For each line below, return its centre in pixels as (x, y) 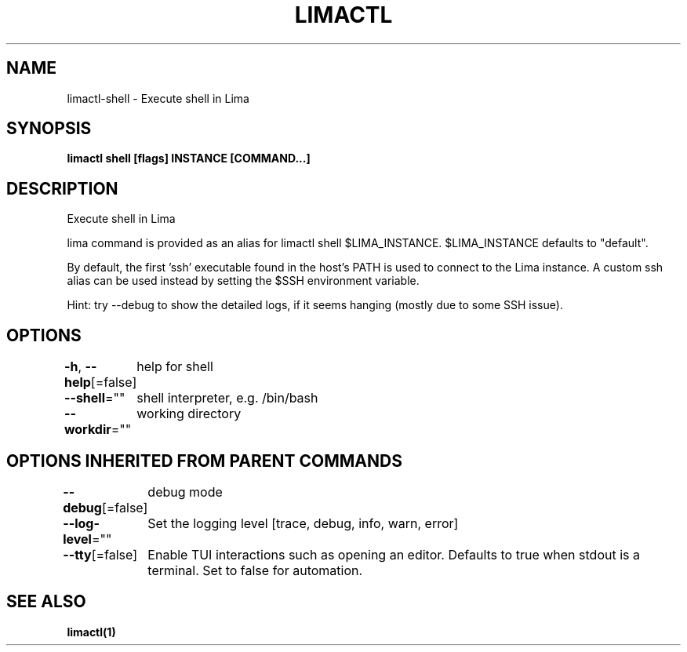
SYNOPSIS (49, 129)
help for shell (175, 367)
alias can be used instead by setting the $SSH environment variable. (243, 281)
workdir (87, 430)
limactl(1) (91, 632)
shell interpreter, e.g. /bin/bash (227, 398)
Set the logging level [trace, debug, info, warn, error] (303, 523)
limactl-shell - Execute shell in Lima (158, 98)
